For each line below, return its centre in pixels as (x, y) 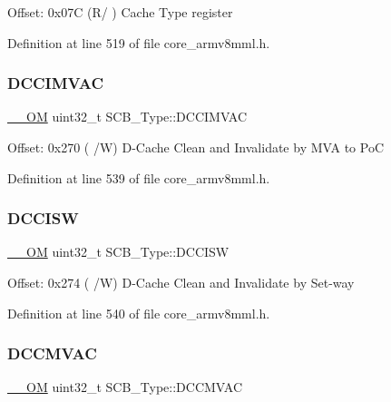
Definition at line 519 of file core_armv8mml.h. (139, 42)
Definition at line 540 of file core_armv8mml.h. (139, 313)
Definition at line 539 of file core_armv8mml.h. (139, 177)
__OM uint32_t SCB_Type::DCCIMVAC (127, 117)
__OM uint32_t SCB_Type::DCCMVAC (125, 387)
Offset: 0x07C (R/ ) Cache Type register (120, 12)
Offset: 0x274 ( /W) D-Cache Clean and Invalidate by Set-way (181, 282)
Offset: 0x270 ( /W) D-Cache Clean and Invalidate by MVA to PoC (195, 147)
